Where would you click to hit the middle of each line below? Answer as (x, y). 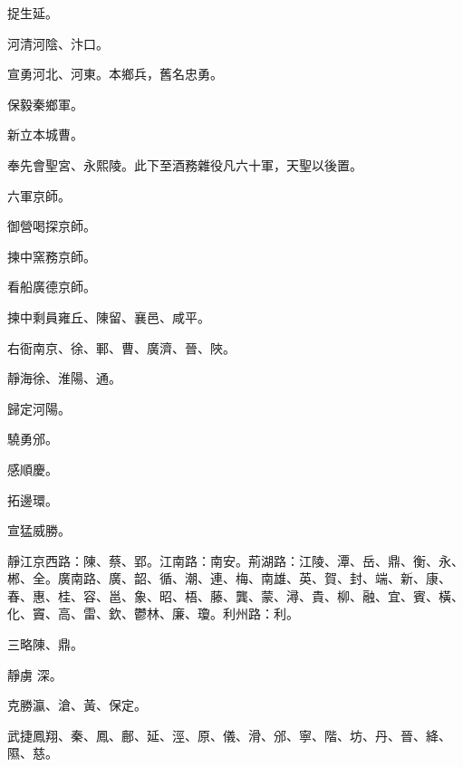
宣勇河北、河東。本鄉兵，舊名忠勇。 (115, 74)
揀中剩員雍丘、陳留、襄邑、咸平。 (109, 316)
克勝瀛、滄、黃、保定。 (77, 705)
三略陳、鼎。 (45, 644)
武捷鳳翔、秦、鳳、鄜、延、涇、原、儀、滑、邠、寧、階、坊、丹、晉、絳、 (229, 735)
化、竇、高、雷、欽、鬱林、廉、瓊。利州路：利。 (153, 614)
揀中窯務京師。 (52, 256)
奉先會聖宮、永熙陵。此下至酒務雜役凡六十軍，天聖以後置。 (185, 164)
